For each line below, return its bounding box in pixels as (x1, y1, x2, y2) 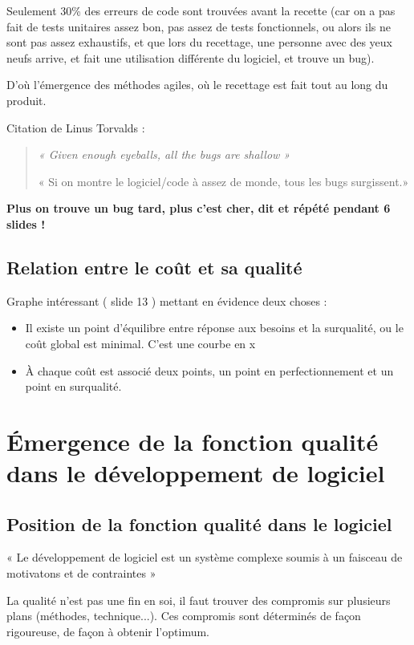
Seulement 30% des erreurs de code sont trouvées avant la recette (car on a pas (6, 2, 396, 18)
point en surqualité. (25, 378, 122, 395)
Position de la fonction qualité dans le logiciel (6, 511, 392, 536)
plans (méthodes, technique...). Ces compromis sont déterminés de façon (6, 607, 361, 624)
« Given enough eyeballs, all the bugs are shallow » (38, 146, 290, 163)
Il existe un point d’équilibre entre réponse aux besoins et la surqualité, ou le (25, 319, 404, 336)
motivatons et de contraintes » (6, 565, 156, 582)
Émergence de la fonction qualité (6, 424, 379, 457)
